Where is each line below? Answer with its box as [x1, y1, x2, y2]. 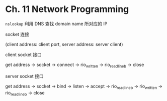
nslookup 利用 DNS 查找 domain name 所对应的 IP [5, 20, 108, 26]
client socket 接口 [5, 51, 42, 57]
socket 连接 [5, 31, 29, 37]
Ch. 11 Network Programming [5, 3, 129, 15]
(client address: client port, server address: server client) [5, 41, 123, 47]
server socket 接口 [5, 73, 44, 79]
